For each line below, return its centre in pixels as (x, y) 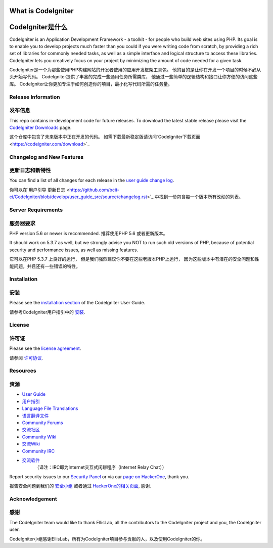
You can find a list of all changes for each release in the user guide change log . (92, 180)
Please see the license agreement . (45, 348)
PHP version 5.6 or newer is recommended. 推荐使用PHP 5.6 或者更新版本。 (88, 233)
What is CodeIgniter (41, 11)
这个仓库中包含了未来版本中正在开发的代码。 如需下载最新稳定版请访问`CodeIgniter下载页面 (105, 137)
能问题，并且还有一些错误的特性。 (45, 266)
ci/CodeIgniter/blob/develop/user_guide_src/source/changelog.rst (78, 197)
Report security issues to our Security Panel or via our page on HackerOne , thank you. (99, 476)
